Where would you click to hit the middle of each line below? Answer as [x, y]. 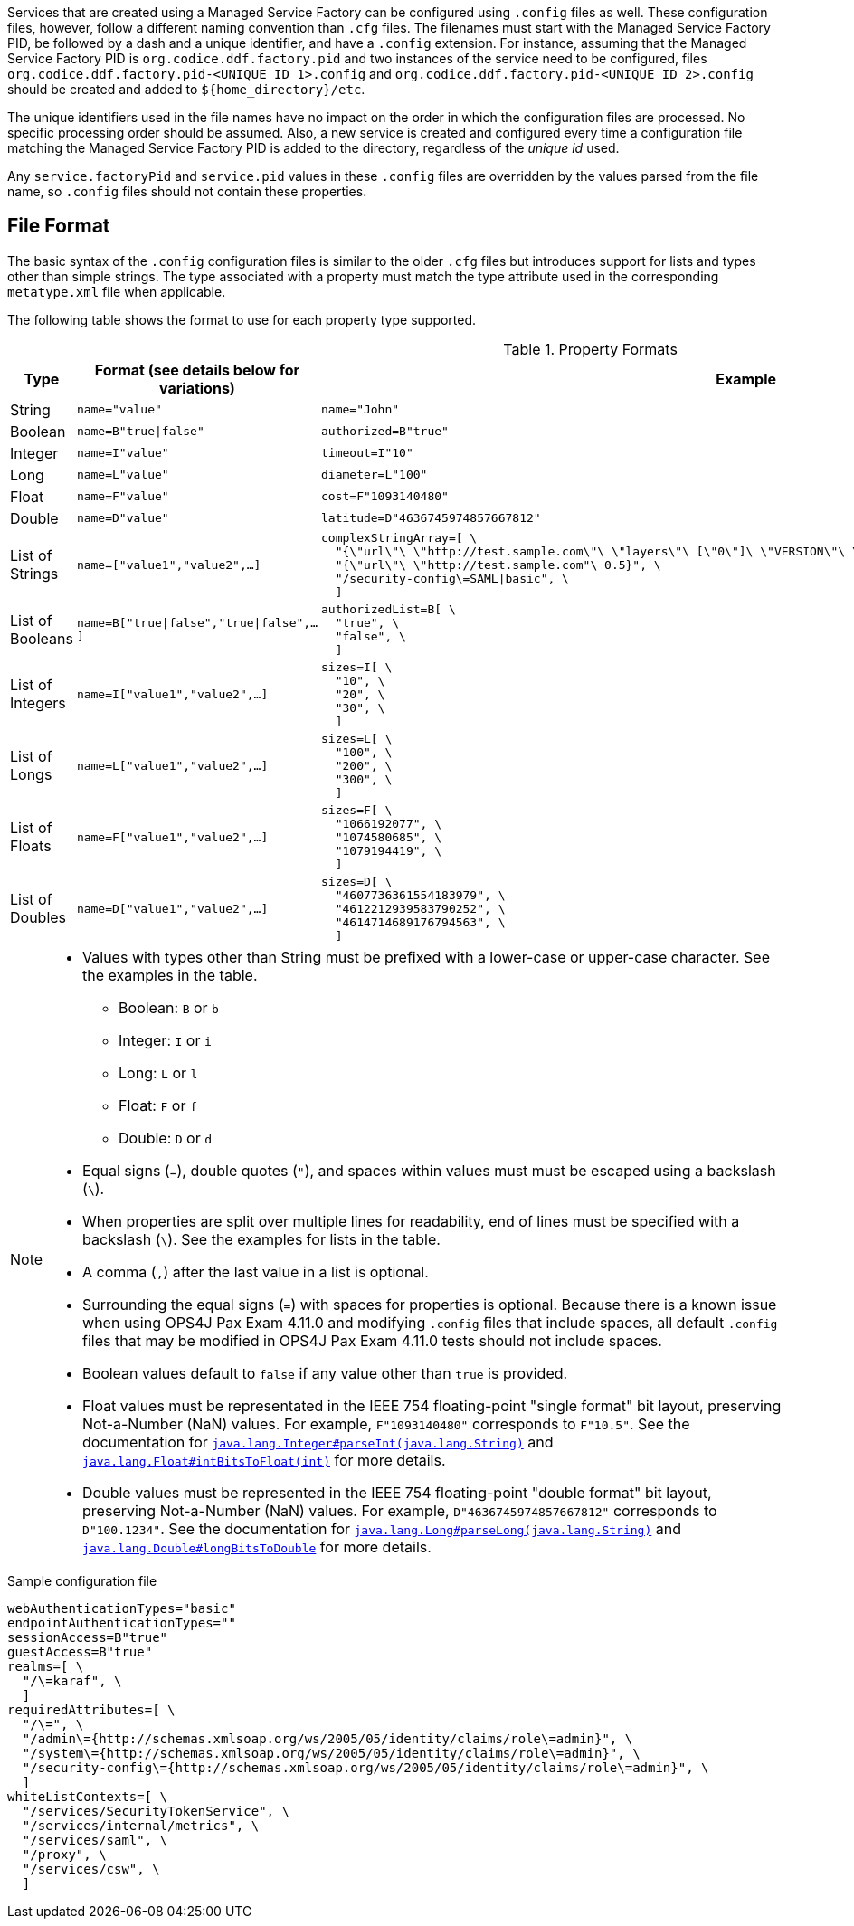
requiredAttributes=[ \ [91, 1709]
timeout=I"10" [367, 453]
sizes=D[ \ [357, 881]
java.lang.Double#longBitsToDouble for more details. [257, 1546]
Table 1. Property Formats [590, 349]
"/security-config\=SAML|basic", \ [452, 578]
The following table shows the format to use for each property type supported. [242, 319]
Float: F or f [158, 1105]
